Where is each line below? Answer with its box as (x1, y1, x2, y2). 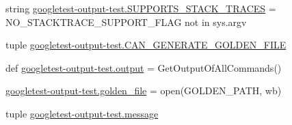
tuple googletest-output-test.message (5, 106, 159, 120)
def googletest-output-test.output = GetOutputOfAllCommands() (5, 60, 282, 74)
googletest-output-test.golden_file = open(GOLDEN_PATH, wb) (5, 83, 282, 98)
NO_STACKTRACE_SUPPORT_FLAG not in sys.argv (5, 14, 247, 29)
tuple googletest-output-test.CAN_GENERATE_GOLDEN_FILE (5, 38, 287, 52)
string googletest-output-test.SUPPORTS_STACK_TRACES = (5, 1, 276, 15)
